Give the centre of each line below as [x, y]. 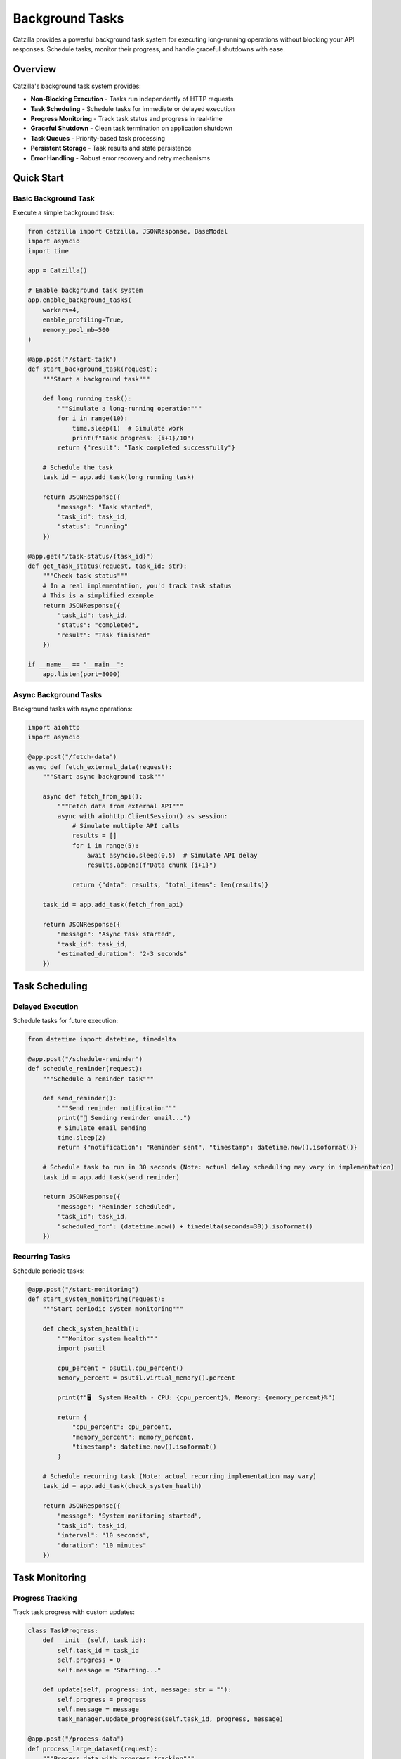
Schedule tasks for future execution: [66, 1021]
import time [48, 251]
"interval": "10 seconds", [104, 1535]
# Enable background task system [85, 291]
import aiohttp [54, 728]
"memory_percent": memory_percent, [133, 1437]
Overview [35, 69]
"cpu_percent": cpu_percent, [122, 1427]
